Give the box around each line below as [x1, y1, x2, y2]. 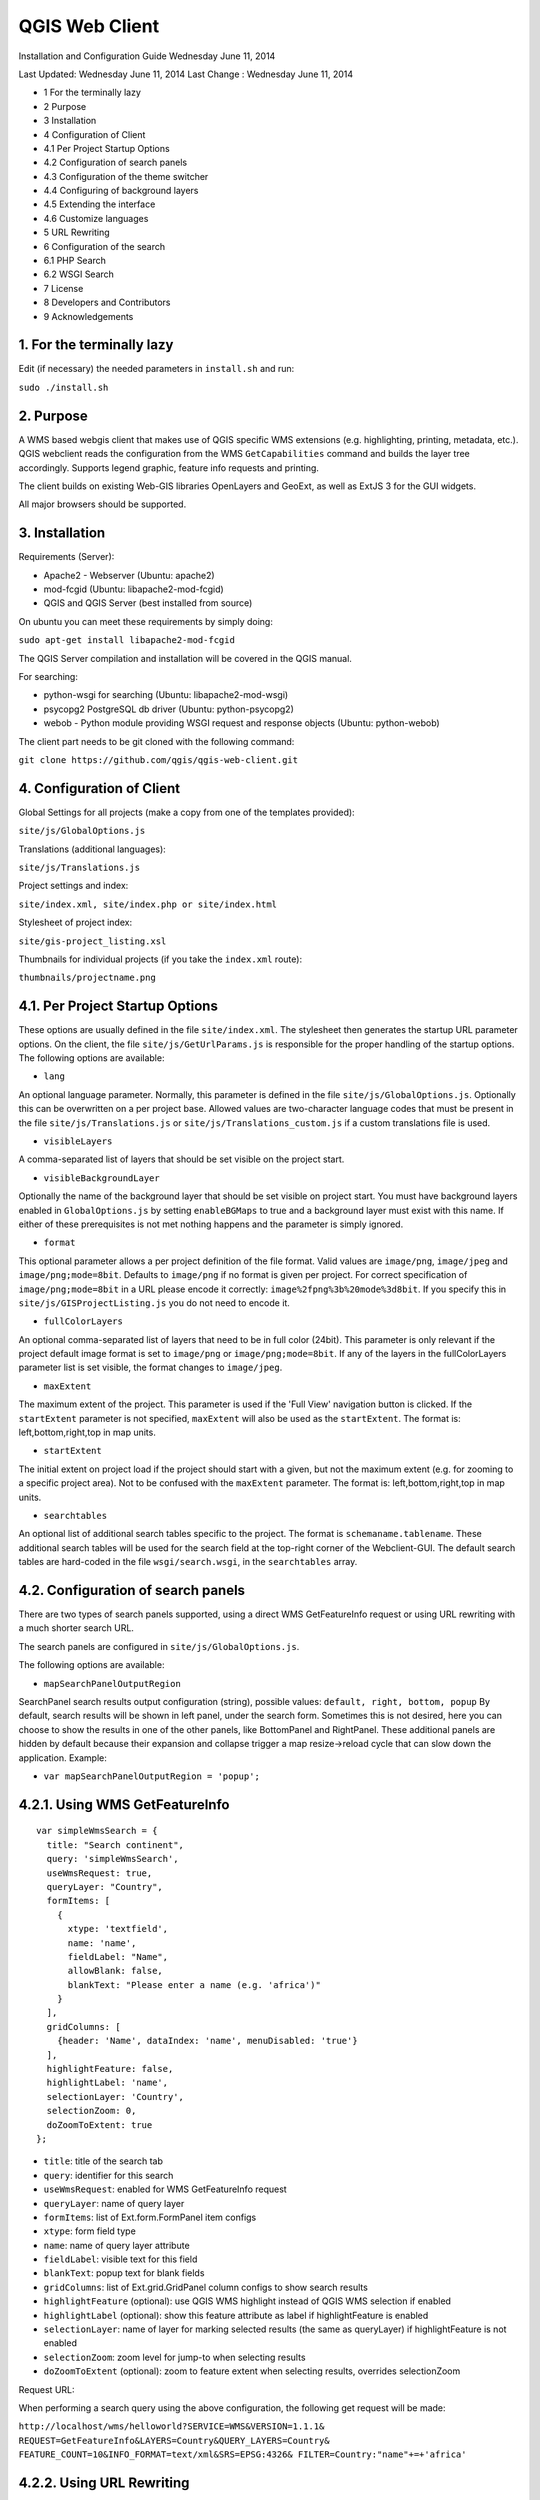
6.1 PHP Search [43, 255, 107, 267]
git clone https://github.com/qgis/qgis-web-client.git [18, 754, 299, 765]
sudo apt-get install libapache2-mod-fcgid [18, 635, 235, 646]
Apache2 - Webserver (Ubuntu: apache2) [43, 569, 215, 581]
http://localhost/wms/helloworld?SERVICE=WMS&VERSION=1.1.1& [18, 2421, 325, 2432]
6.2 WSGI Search [43, 268, 115, 280]
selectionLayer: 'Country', [46, 2091, 185, 2102]
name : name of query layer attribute [43, 2239, 190, 2251]
